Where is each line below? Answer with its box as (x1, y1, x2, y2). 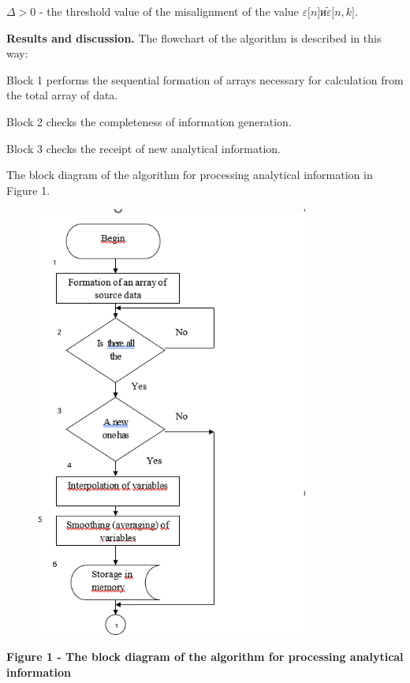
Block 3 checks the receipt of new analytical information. (6, 140, 281, 156)
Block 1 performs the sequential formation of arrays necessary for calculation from (6, 71, 404, 88)
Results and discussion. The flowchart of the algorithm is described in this (6, 29, 382, 46)
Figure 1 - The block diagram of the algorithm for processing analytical (6, 648, 404, 665)
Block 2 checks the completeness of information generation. (6, 113, 292, 129)
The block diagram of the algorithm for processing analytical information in (6, 166, 373, 183)
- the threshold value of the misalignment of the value (39, 3, 299, 19)
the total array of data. (6, 87, 118, 103)
